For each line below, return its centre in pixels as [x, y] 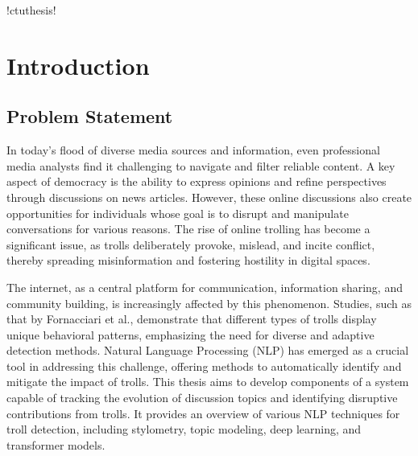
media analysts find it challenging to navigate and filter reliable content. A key [201, 165]
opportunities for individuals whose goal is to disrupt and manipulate [178, 213]
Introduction [78, 65]
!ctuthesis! [31, 10]
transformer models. [56, 444]
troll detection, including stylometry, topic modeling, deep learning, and [184, 429]
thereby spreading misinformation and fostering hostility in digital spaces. [188, 260]
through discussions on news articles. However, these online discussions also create [209, 197]
